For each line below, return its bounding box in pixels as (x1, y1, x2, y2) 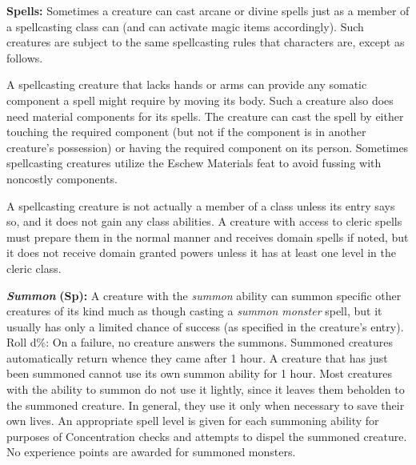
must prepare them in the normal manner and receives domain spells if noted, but (6, 228, 409, 245)
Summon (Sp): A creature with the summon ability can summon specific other (6, 287, 402, 303)
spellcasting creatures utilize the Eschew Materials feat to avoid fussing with (6, 154, 382, 171)
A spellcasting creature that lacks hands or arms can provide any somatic (6, 76, 367, 93)
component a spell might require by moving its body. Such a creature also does (6, 91, 394, 108)
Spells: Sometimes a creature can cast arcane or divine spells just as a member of (6, 2, 410, 18)
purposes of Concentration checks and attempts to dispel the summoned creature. (6, 427, 407, 444)
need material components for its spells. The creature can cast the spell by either (6, 107, 404, 124)
